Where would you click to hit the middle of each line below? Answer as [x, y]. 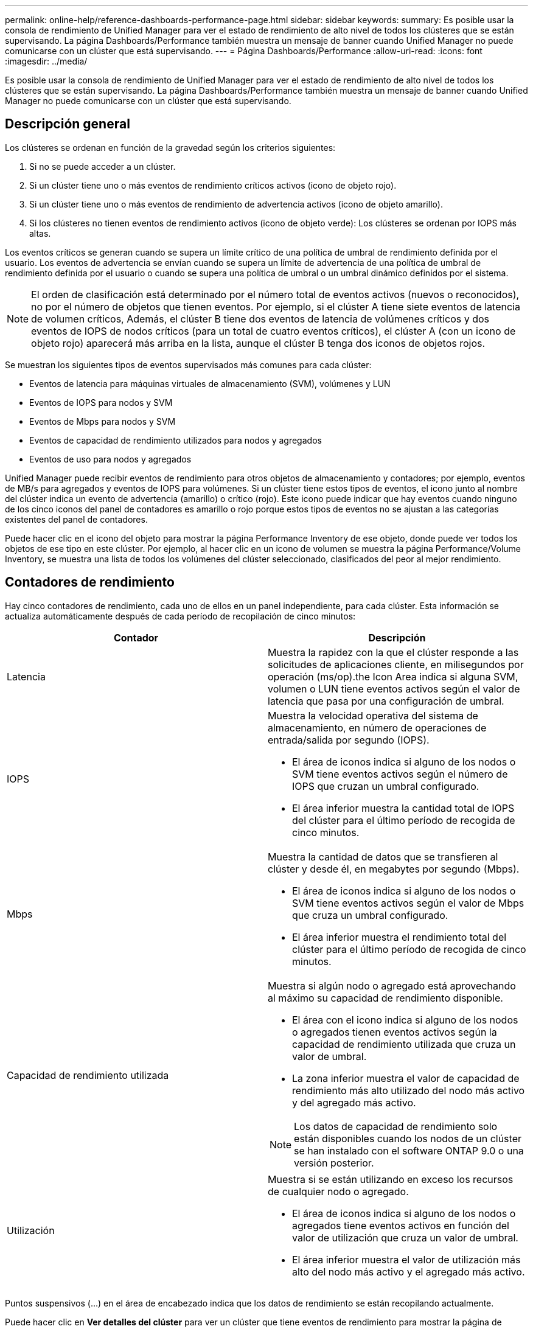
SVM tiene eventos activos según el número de [400, 774]
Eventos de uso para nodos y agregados [110, 459]
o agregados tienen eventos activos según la [395, 1032]
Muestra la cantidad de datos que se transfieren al [383, 856]
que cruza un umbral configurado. [370, 915]
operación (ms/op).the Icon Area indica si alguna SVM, [393, 676]
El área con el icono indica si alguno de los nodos [405, 1020]
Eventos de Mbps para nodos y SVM [103, 421]
